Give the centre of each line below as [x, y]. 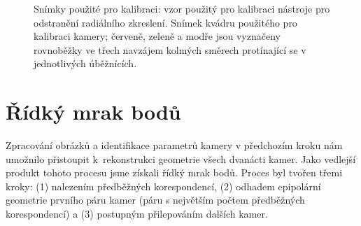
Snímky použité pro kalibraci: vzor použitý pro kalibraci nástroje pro [182, 8]
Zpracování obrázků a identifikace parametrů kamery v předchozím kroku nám [174, 145]
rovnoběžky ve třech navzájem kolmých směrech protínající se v [170, 49]
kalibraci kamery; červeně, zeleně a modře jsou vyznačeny [157, 36]
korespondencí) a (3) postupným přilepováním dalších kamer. [137, 214]
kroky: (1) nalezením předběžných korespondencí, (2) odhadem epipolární [163, 186]
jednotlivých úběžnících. [85, 63]
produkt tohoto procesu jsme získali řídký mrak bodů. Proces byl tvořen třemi [174, 172]
